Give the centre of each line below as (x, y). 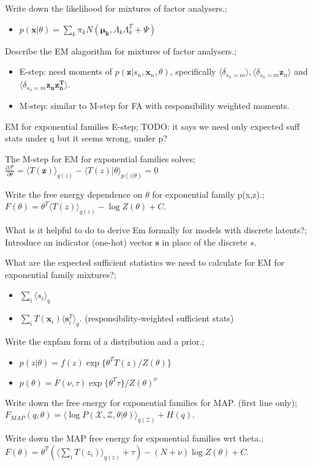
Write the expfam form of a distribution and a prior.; (105, 341)
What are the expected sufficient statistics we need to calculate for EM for (145, 262)
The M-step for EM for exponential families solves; (100, 158)
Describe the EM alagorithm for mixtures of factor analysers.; (121, 51)
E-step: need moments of (66, 71)
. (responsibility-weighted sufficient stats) (156, 318)
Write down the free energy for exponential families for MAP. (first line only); (151, 402)
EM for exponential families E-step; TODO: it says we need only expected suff (152, 126)
